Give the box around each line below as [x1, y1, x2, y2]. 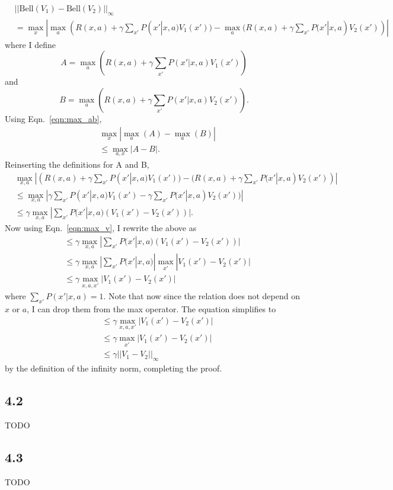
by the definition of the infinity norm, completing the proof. [5, 362, 222, 374]
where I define [5, 38, 56, 50]
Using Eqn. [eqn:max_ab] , [5, 113, 102, 125]
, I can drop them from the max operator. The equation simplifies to [27, 303, 276, 315]
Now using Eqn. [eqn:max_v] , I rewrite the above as [5, 222, 197, 234]
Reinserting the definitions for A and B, [5, 158, 149, 170]
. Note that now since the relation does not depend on [103, 290, 300, 302]
